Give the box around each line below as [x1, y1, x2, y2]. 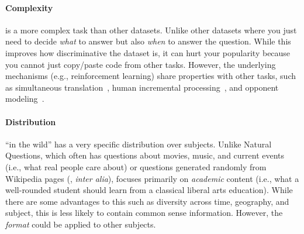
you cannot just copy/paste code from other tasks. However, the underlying [5, 58, 276, 70]
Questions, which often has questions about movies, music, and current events [5, 149, 285, 161]
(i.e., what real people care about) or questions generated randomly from [5, 160, 267, 173]
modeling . [5, 92, 44, 105]
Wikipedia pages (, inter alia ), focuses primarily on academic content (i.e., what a [5, 172, 299, 184]
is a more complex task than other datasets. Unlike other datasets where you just [5, 23, 297, 36]
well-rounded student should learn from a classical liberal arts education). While [5, 184, 293, 196]
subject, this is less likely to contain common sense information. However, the [5, 207, 283, 219]
